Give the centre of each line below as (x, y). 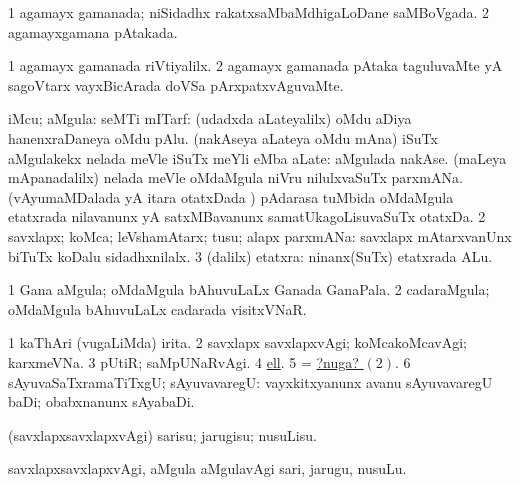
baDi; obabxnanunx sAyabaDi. (101, 401)
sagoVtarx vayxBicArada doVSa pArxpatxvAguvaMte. (176, 84)
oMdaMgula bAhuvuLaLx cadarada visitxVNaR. (157, 308)
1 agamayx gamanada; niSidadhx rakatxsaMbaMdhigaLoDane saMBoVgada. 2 (249, 12)
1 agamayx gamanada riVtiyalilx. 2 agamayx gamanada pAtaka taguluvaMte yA (255, 65)
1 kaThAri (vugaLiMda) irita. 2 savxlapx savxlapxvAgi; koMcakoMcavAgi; (237, 342)
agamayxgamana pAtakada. (93, 31)
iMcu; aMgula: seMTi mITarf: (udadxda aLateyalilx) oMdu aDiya (210, 118)
